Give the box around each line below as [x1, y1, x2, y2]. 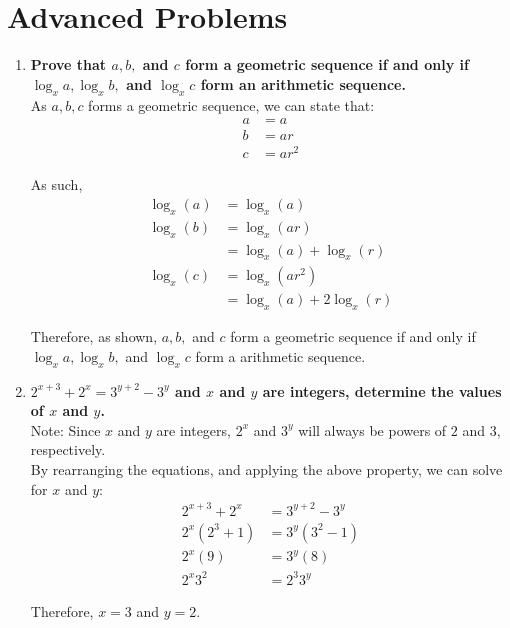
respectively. [30, 439, 106, 460]
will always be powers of [298, 419, 447, 440]
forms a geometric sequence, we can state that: [88, 94, 375, 115]
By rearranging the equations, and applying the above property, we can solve [30, 458, 503, 479]
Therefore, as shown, [30, 326, 158, 347]
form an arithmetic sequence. [200, 73, 406, 94]
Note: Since [30, 419, 101, 440]
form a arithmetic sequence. [195, 345, 366, 366]
